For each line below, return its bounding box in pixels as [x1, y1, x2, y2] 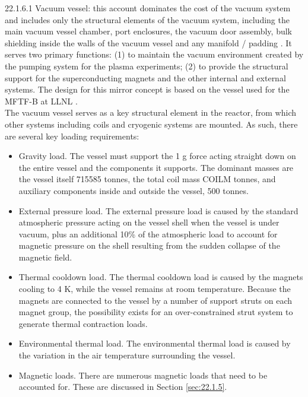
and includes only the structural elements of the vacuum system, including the [5, 13, 290, 26]
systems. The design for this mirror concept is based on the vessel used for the [5, 83, 290, 96]
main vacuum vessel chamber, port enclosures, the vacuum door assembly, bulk [5, 25, 292, 37]
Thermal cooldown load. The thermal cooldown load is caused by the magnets [18, 271, 303, 283]
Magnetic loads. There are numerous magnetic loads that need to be [18, 369, 268, 381]
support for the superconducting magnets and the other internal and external [5, 71, 286, 84]
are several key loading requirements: [5, 129, 139, 142]
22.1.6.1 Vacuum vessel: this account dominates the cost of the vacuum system [5, 2, 291, 14]
